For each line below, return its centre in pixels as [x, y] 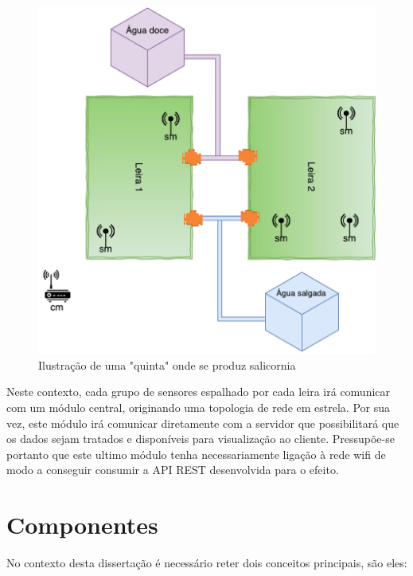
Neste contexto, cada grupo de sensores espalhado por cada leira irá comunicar [199, 392]
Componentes [82, 525]
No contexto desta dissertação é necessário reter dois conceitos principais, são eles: [207, 563]
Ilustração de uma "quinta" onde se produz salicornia [167, 364]
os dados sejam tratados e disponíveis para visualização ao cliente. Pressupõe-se [201, 439]
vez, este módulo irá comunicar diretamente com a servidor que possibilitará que [203, 423]
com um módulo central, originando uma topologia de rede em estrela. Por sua [198, 408]
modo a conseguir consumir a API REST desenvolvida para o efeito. [173, 470]
